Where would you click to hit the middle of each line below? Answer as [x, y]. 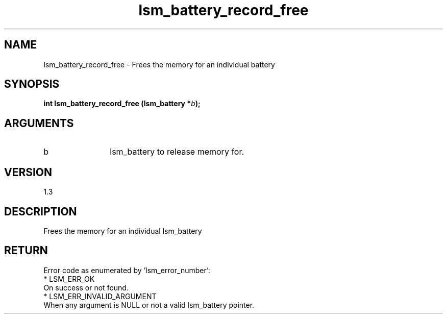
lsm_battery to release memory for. [177, 152]
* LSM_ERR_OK [69, 279]
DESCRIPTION [41, 211]
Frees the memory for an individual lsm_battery [123, 231]
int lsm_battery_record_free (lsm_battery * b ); [122, 104]
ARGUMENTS [39, 123]
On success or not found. [86, 287]
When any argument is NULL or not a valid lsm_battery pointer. [149, 305]
